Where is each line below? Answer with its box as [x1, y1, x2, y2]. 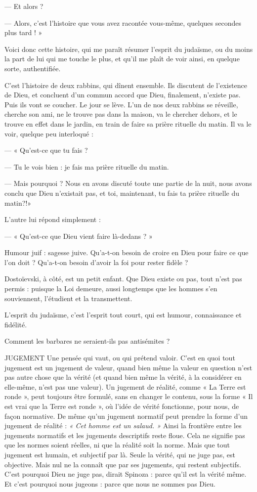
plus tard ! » [4, 27, 43, 38]
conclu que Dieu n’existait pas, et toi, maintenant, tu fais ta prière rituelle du [4, 187, 240, 198]
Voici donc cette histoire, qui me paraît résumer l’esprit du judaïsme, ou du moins [4, 44, 253, 54]
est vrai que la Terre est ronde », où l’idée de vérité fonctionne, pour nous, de [4, 401, 239, 411]
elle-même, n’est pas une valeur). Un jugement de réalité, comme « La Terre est [4, 381, 246, 392]
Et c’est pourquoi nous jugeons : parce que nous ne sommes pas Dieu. [4, 478, 215, 489]
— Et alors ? [4, 1, 43, 11]
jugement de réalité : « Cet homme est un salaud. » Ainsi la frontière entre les [4, 420, 242, 431]
